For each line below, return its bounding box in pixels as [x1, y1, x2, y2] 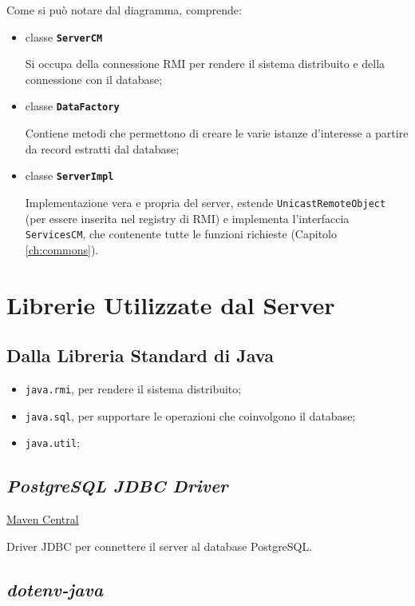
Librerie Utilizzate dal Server [6, 288, 335, 321]
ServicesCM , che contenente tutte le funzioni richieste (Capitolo [25, 225, 337, 242]
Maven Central [6, 511, 79, 528]
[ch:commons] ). [25, 241, 99, 257]
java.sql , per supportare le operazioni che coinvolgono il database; [25, 407, 356, 424]
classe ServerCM [25, 28, 103, 45]
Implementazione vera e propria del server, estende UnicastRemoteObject [25, 193, 386, 210]
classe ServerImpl [25, 167, 114, 184]
